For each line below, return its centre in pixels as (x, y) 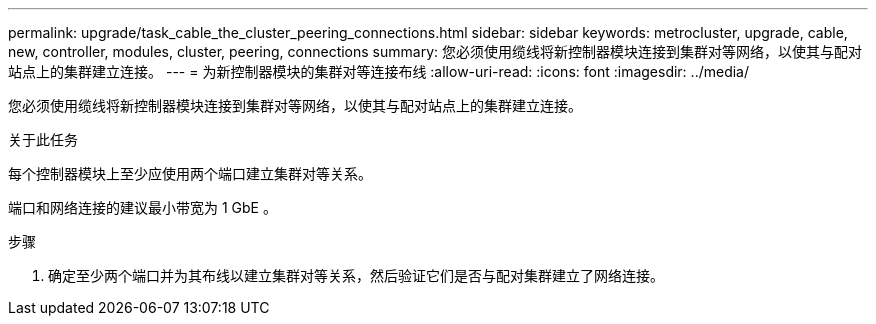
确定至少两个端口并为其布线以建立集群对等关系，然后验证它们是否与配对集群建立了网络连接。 (356, 275)
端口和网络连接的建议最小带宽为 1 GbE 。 (142, 207)
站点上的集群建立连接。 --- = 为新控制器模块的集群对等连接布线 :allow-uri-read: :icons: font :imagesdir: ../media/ (379, 71)
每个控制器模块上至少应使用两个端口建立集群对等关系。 (190, 173)
